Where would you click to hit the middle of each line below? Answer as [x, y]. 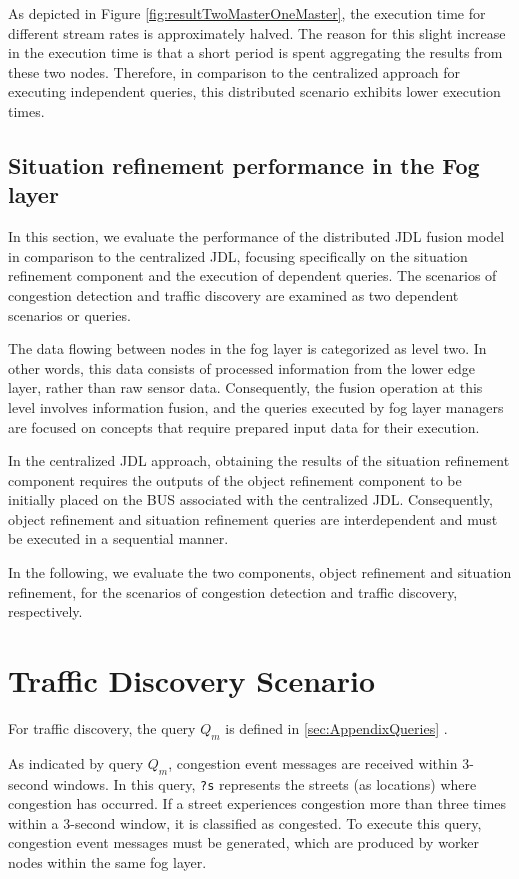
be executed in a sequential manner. [118, 538]
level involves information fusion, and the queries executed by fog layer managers [256, 406]
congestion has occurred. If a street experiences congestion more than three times [257, 803]
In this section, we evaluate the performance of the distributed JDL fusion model [256, 236]
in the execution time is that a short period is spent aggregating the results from [255, 52]
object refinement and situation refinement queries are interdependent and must [253, 518]
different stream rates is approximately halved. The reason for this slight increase [257, 32]
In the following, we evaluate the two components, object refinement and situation [260, 572]
